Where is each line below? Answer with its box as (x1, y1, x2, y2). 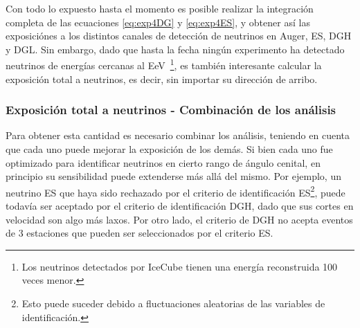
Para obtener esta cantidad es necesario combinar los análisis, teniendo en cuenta (6, 128, 350, 143)
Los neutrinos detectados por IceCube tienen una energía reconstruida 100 (21, 259, 338, 273)
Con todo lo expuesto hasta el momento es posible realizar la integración (6, 1, 314, 15)
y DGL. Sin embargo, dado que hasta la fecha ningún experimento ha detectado (6, 42, 345, 56)
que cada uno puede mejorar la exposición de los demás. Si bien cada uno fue (6, 142, 333, 156)
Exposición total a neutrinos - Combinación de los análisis (6, 101, 336, 118)
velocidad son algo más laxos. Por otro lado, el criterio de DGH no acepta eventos (6, 212, 353, 226)
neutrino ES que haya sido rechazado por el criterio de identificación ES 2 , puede (6, 183, 345, 199)
